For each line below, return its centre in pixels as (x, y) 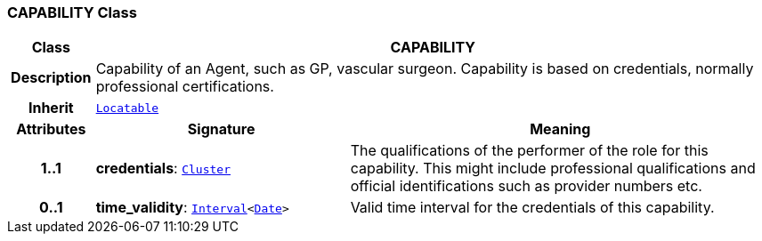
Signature (221, 129)
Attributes (51, 129)
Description (51, 78)
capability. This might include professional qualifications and (553, 169)
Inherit (51, 108)
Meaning (560, 129)
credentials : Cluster (163, 169)
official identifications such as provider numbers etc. (526, 186)
